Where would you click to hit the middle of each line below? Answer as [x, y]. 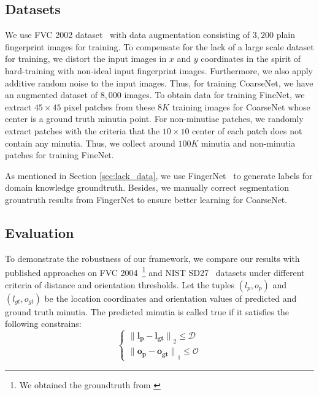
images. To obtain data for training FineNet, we [214, 95]
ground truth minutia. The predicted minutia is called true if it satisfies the [147, 311]
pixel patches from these [110, 106]
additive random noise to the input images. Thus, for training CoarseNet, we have [159, 82]
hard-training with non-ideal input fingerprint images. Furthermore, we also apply [159, 70]
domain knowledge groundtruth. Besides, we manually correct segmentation [147, 187]
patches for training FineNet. [60, 155]
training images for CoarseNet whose [241, 106]
